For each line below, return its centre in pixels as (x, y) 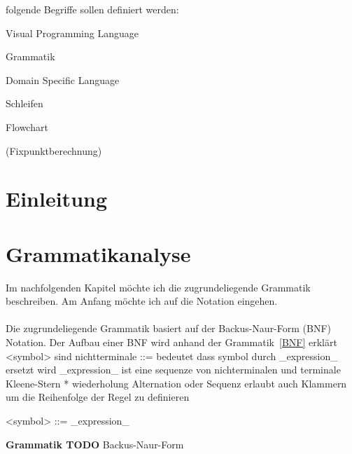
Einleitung (57, 199)
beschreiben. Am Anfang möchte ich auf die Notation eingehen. (142, 301)
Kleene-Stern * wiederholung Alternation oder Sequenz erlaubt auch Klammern (176, 383)
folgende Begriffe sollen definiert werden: (92, 9)
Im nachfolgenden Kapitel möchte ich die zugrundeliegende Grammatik (158, 287)
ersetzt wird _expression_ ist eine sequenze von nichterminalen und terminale (173, 370)
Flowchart (27, 126)
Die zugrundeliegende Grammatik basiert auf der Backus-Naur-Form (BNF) (169, 328)
